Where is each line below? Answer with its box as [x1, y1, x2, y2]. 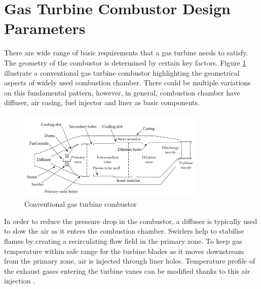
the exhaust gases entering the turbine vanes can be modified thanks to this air [4, 265, 250, 276]
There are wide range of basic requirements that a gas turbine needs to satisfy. [4, 47, 248, 58]
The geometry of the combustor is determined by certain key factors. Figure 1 [4, 57, 246, 68]
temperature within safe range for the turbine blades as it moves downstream [4, 245, 244, 256]
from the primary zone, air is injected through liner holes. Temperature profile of [4, 255, 255, 266]
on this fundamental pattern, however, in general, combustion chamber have [4, 87, 240, 98]
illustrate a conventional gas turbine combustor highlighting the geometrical [4, 67, 240, 78]
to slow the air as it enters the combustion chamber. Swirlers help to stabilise [4, 226, 244, 236]
